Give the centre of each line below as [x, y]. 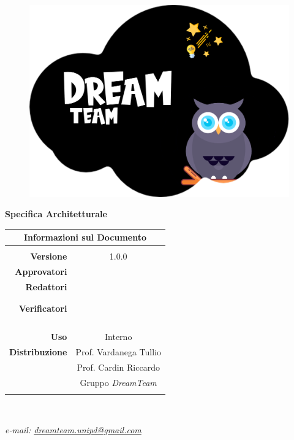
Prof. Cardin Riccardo [118, 367]
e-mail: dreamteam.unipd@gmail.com [73, 429]
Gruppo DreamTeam [118, 382]
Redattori [46, 287]
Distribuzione [38, 352]
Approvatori [41, 272]
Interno [119, 337]
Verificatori [43, 308]
